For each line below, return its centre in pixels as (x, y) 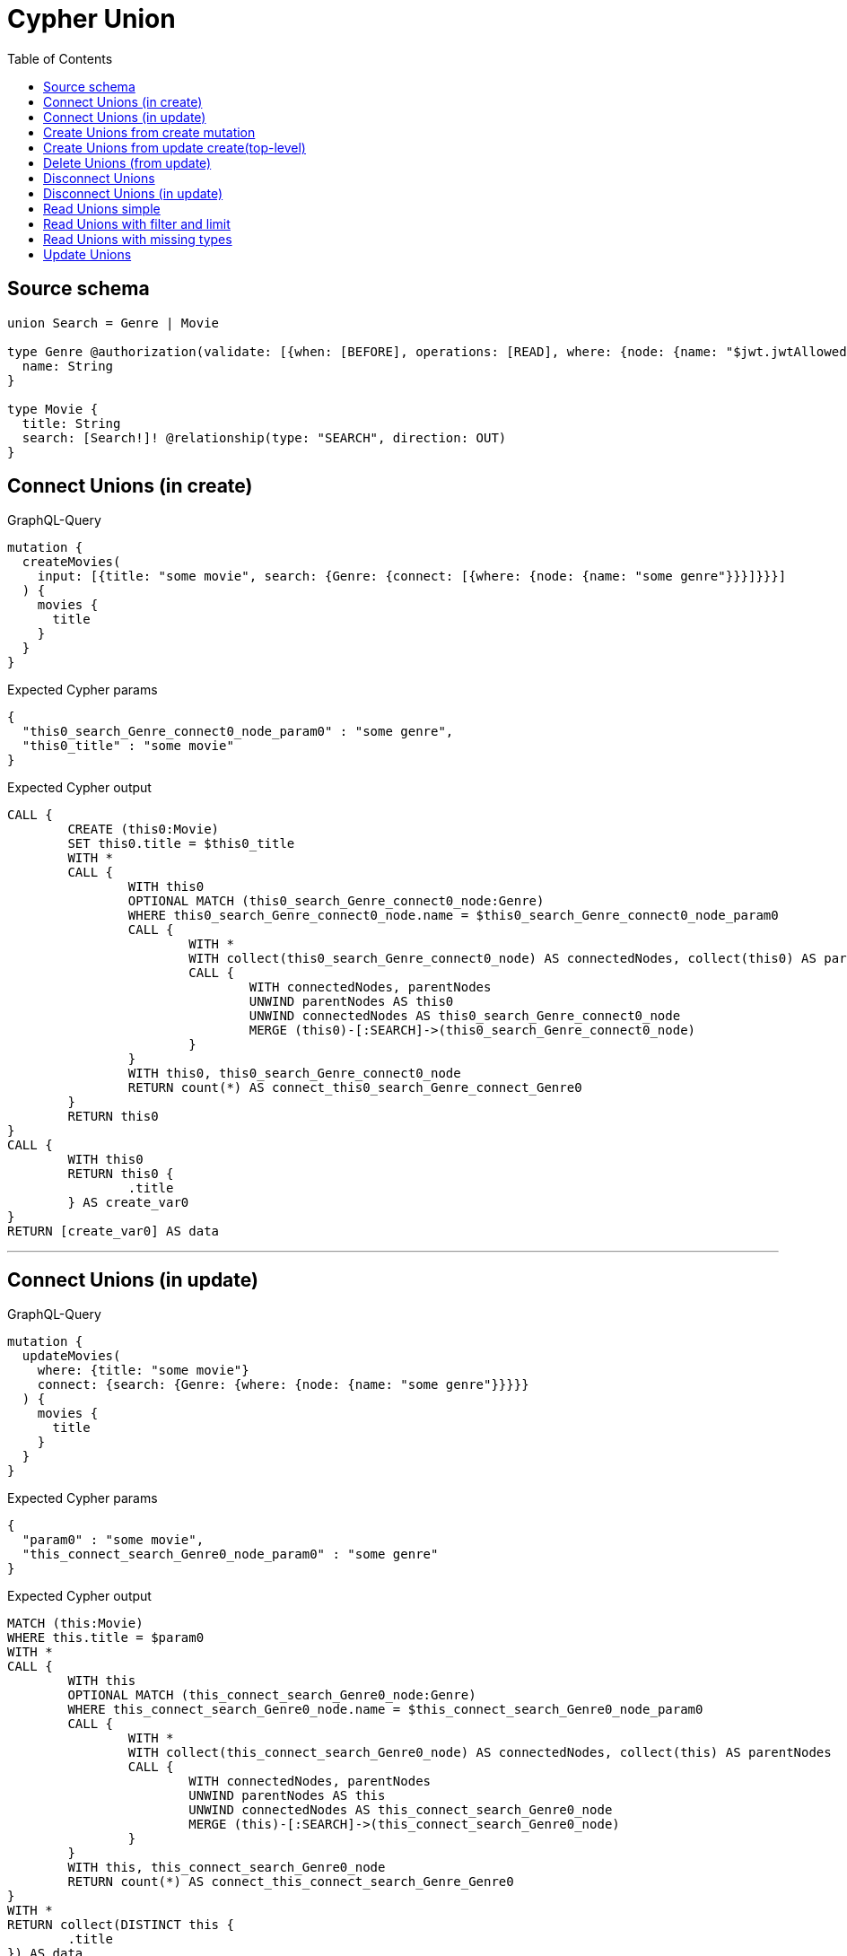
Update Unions (87, 254)
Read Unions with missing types (138, 239)
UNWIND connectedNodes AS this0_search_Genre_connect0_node (465, 1016)
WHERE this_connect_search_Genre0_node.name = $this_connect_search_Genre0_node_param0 (385, 1710)
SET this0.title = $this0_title (181, 844)
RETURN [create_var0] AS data (114, 1231)
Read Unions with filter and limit (137, 223)
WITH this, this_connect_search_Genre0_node (227, 1868)
